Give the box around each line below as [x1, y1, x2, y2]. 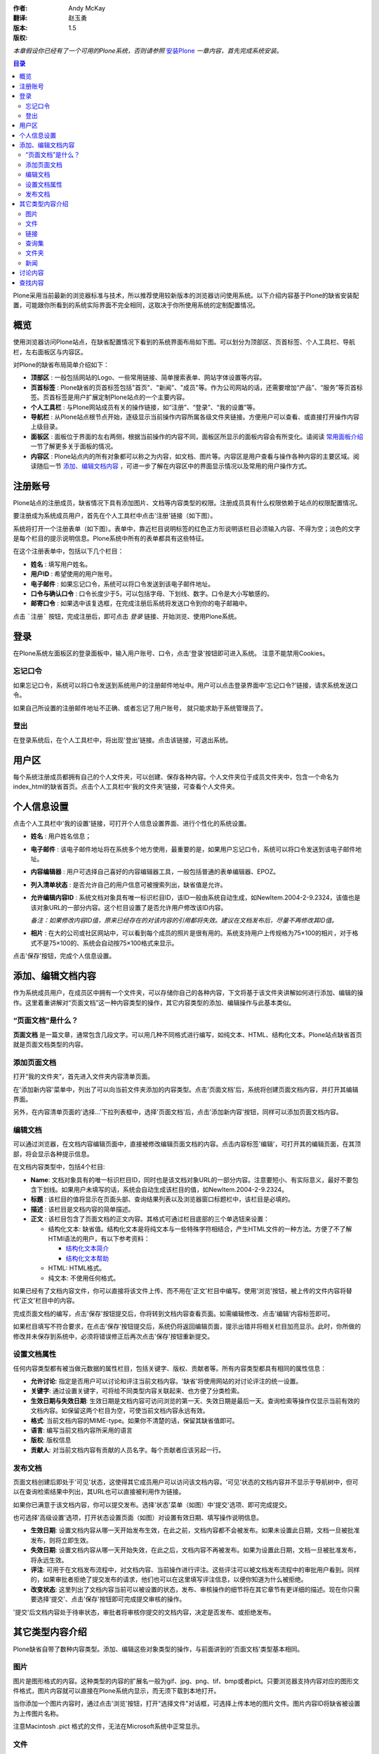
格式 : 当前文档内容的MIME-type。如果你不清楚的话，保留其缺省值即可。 [30, 1416, 239, 1424]
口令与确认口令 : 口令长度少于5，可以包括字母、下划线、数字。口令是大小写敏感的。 [30, 589, 274, 598]
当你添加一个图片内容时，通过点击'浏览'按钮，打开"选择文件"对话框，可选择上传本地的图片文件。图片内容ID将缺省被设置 [13, 1699, 361, 1708]
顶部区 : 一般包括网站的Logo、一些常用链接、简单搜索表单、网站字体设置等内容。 [30, 373, 266, 382]
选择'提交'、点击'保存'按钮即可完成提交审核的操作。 [36, 1595, 186, 1603]
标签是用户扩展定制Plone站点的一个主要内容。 [55, 393, 189, 401]
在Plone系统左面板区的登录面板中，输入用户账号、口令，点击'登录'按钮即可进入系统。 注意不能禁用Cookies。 [13, 649, 329, 657]
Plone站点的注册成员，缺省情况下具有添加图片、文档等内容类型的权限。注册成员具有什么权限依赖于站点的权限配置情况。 [13, 498, 361, 507]
